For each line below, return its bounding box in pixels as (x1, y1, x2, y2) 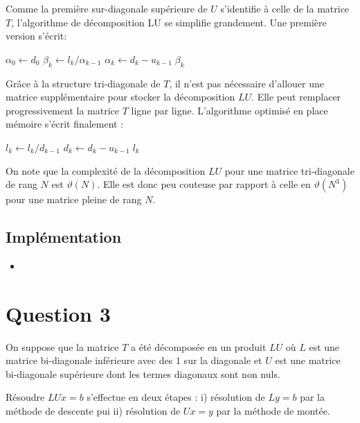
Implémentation (6, 226, 122, 248)
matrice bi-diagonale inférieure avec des (6, 353, 173, 368)
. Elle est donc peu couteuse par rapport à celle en (97, 177, 311, 191)
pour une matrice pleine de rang (6, 192, 142, 207)
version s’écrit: (6, 28, 67, 43)
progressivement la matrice (6, 103, 119, 117)
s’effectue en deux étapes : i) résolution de (87, 390, 265, 404)
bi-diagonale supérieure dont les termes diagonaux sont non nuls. (6, 366, 280, 381)
